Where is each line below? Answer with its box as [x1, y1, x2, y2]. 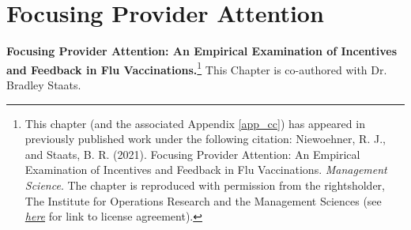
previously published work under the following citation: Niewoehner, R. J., [25, 130, 386, 147]
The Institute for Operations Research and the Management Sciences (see [25, 192, 382, 209]
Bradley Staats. [6, 76, 81, 92]
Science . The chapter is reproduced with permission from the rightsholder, [25, 176, 385, 193]
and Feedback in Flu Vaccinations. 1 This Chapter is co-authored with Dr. [6, 58, 387, 77]
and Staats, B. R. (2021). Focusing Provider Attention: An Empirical [25, 145, 360, 162]
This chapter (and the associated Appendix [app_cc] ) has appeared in [25, 115, 365, 131]
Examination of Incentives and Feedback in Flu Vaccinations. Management [25, 161, 387, 178]
